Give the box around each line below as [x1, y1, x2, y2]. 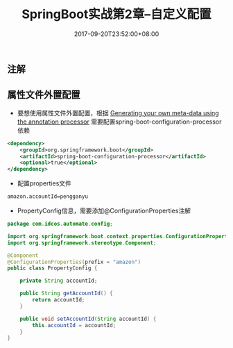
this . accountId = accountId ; [32, 322, 116, 329]
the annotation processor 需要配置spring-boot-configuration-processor [17, 117, 222, 126]
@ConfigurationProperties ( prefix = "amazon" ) [7, 258, 141, 265]
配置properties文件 [17, 179, 71, 188]
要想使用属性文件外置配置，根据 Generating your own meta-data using [17, 108, 220, 117]
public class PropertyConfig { [7, 265, 98, 272]
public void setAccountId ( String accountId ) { [19, 315, 157, 322]
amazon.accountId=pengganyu [7, 193, 89, 200]
